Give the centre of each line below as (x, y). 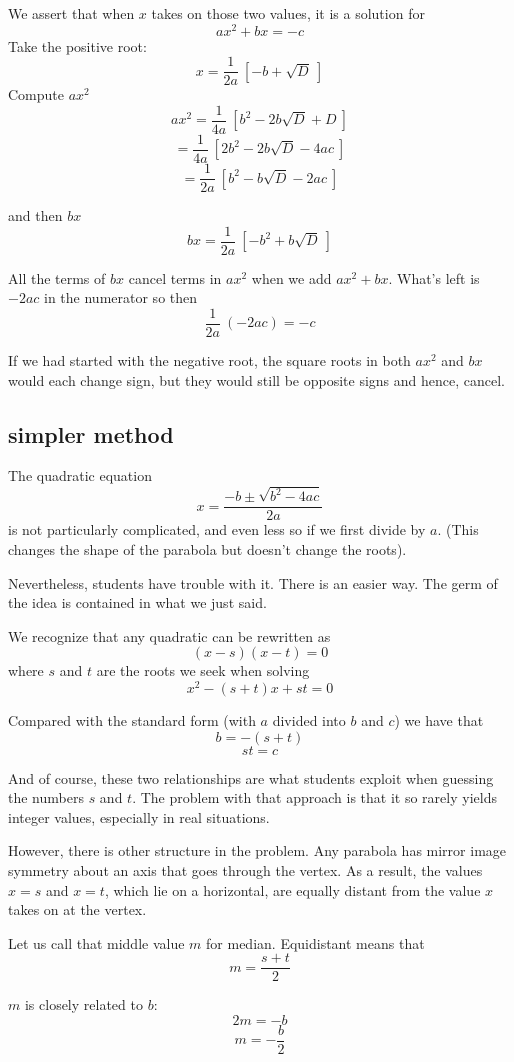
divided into (309, 719)
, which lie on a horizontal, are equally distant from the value (292, 889)
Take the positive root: (77, 45)
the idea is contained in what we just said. (137, 602)
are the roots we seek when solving (203, 670)
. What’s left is (434, 277)
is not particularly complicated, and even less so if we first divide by (217, 529)
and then (35, 215)
